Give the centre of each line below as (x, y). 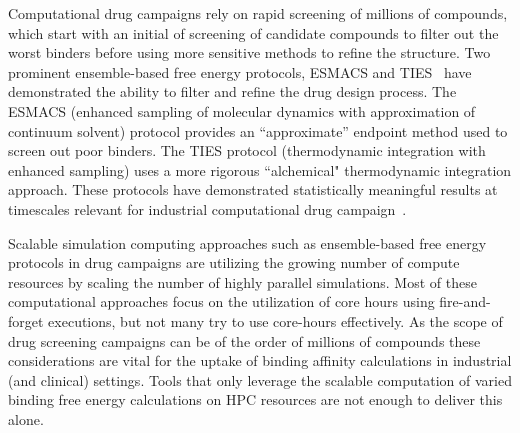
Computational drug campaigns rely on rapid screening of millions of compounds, (258, 13)
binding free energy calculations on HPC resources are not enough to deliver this (255, 399)
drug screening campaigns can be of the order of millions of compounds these (244, 340)
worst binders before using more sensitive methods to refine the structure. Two (249, 52)
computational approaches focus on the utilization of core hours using (221, 301)
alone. (26, 418)
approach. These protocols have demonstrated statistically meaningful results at (253, 189)
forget (26, 320)
